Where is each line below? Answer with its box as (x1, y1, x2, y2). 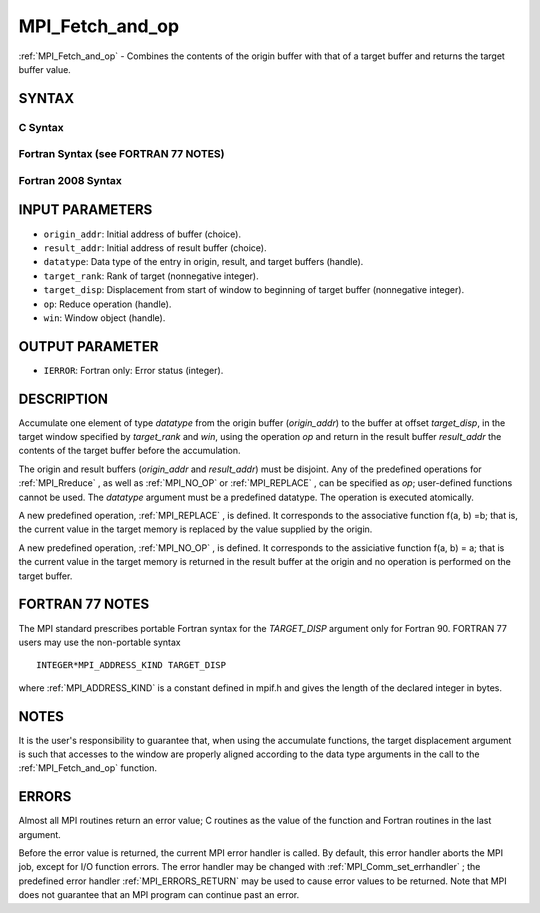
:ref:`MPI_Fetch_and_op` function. (18, 762, 158, 774)
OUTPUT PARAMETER (18, 338, 159, 355)
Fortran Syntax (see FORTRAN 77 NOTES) (18, 147, 225, 161)
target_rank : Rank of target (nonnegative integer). (43, 270, 259, 282)
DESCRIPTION (18, 390, 109, 407)
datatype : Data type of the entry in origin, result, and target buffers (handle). (43, 256, 364, 268)
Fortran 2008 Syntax (18, 173, 122, 187)
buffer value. (18, 63, 72, 75)
